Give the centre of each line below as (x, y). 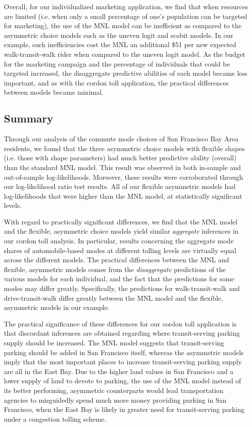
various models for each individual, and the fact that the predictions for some (119, 279)
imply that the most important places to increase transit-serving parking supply (123, 362)
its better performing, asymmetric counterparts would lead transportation (114, 390)
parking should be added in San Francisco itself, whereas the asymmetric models (124, 352)
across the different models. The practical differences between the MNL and (117, 260)
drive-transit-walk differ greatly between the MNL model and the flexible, (114, 298)
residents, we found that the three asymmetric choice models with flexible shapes (124, 148)
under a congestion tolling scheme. (55, 418)
